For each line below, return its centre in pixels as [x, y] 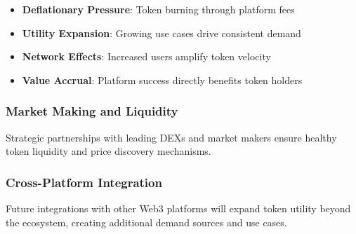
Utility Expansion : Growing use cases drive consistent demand [161, 33]
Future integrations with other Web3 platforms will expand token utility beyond [178, 208]
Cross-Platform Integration [84, 182]
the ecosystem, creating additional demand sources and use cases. [146, 222]
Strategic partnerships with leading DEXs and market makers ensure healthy [171, 137]
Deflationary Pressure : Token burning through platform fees [158, 9]
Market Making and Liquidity [92, 111]
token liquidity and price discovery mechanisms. [108, 151]
